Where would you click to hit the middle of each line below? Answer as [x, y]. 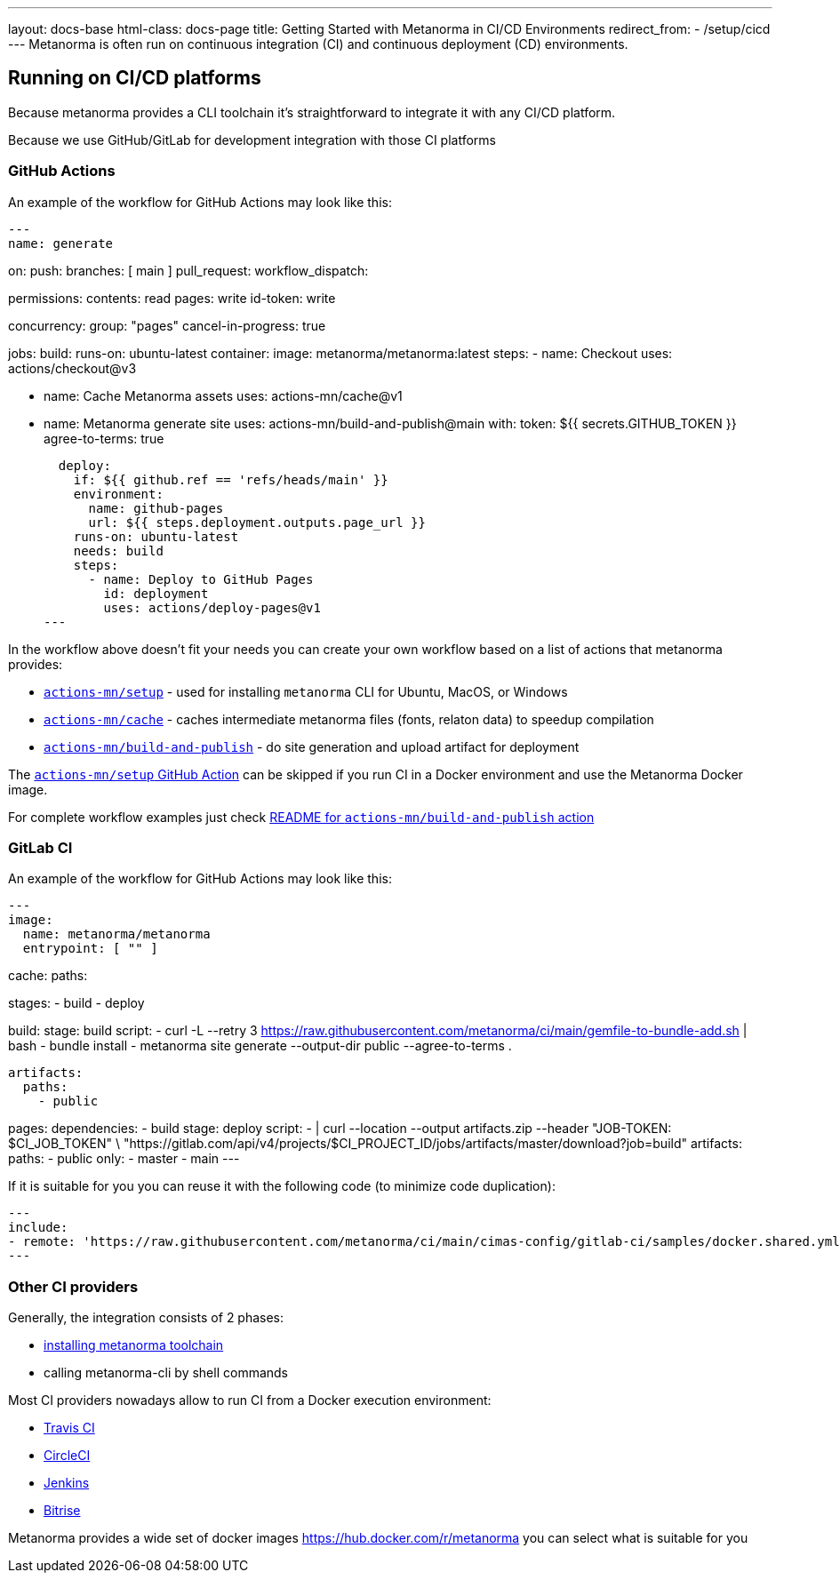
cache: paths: [48, 976]
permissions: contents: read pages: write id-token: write [172, 298]
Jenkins [67, 1483]
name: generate [61, 243]
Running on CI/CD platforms [135, 78]
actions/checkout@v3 [72, 368]
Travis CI [69, 1428]
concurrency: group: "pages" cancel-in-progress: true [167, 325]
